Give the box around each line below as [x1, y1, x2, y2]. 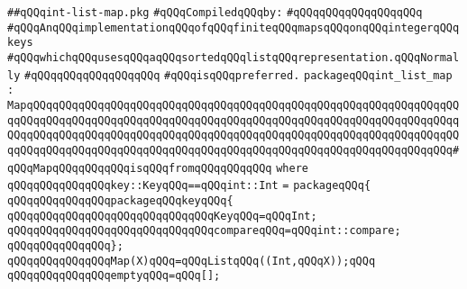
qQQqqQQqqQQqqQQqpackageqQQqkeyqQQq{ [7, 194, 233, 207]
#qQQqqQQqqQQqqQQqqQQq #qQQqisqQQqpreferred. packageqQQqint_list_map [24, 68, 453, 82]
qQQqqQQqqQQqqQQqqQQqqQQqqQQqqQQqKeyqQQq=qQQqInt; [7, 209, 317, 222]
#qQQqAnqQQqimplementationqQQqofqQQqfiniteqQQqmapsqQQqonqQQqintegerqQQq [7, 21, 460, 34]
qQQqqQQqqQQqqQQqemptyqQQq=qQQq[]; [7, 269, 221, 283]
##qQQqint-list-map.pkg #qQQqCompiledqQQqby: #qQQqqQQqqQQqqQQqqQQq [7, 6, 423, 19]
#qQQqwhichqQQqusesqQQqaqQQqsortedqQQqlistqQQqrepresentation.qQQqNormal [7, 50, 460, 64]
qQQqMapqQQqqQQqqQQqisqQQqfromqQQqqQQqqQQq [7, 161, 272, 175]
